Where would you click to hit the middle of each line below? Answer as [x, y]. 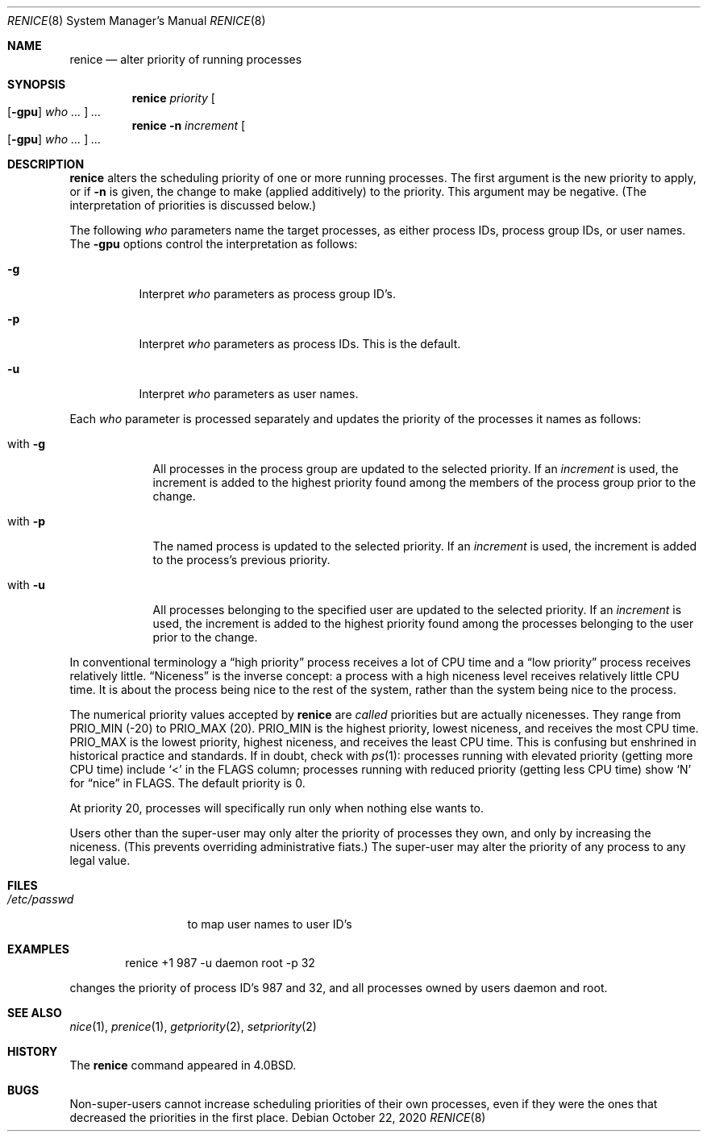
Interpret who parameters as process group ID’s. [267, 294]
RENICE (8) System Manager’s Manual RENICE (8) [137, 21]
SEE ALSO [35, 1013]
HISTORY [33, 1051]
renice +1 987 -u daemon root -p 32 [220, 963]
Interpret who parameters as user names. [249, 394]
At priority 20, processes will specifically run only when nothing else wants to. [277, 808]
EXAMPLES [38, 949]
